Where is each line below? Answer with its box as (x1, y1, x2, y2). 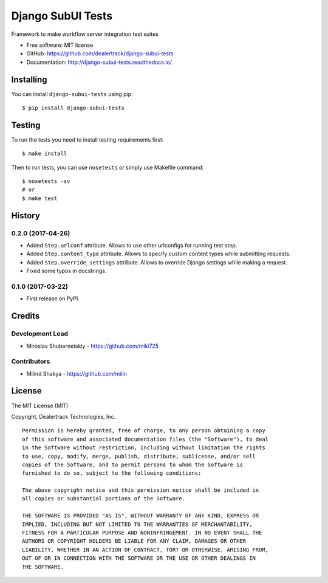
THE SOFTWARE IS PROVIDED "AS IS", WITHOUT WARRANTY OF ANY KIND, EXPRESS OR (22, 512, 259, 519)
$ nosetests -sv (22, 178, 70, 185)
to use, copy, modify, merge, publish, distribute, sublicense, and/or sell (22, 453, 256, 460)
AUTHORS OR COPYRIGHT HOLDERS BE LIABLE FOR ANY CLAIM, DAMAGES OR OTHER (22, 538, 247, 545)
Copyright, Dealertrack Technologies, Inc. (11, 413, 116, 420)
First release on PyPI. (26, 295, 80, 302)
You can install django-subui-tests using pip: (11, 90, 133, 97)
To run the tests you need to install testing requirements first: (11, 136, 164, 143)
